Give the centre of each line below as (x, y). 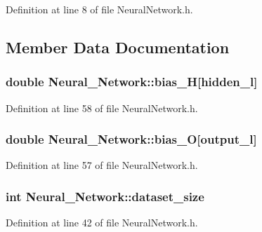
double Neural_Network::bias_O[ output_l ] (131, 139)
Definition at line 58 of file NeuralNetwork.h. (102, 108)
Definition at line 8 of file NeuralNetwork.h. (99, 9)
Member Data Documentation (118, 47)
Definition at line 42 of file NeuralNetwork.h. (102, 223)
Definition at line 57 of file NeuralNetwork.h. (102, 165)
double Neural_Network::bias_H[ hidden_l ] (132, 82)
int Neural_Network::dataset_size (105, 196)
